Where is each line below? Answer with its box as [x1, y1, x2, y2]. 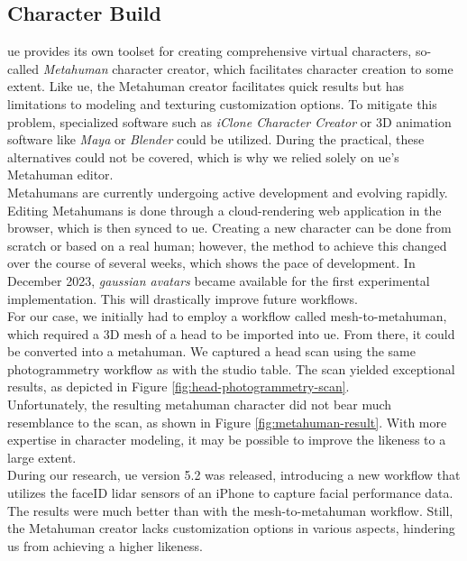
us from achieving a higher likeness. [7, 536, 203, 555]
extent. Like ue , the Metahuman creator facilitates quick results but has [7, 77, 405, 96]
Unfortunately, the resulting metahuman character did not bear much [7, 395, 392, 414]
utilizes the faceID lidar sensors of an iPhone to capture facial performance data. [7, 483, 453, 502]
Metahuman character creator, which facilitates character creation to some [42, 59, 453, 78]
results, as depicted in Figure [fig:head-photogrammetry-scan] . [7, 377, 350, 396]
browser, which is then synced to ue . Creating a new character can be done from [7, 218, 452, 237]
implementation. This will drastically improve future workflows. [7, 289, 358, 308]
